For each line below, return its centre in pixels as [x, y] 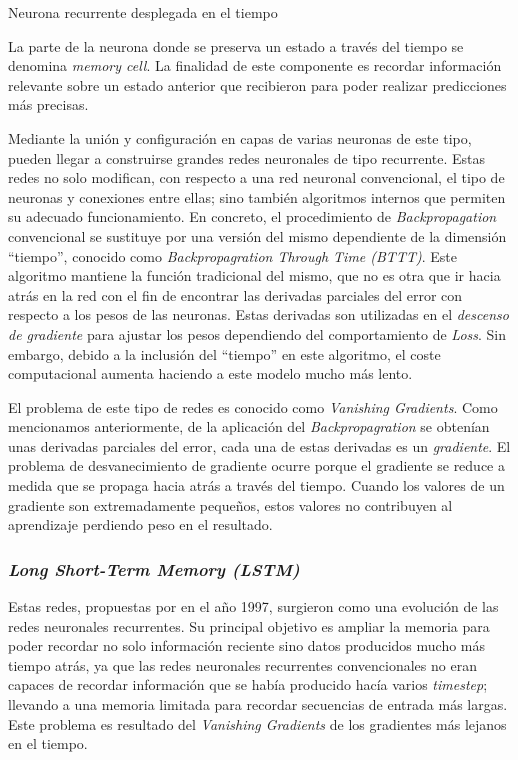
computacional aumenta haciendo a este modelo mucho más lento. [210, 373]
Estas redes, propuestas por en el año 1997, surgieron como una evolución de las [253, 606]
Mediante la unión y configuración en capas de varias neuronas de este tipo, [240, 137]
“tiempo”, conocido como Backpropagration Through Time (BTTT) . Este [232, 255]
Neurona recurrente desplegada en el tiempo [143, 12]
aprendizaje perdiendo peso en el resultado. [140, 524]
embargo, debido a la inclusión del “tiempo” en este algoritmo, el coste [224, 353]
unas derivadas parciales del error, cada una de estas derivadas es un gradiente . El [259, 445]
